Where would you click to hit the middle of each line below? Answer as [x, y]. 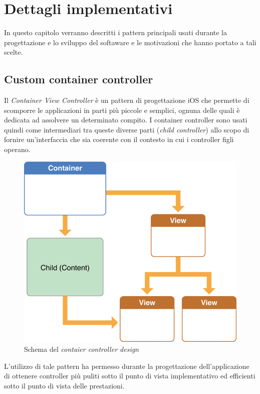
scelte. [14, 52]
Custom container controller [79, 79]
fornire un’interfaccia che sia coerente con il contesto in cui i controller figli [119, 139]
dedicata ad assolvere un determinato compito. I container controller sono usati [126, 120]
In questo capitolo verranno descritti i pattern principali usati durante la [116, 32]
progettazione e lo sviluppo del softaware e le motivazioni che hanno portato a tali [130, 42]
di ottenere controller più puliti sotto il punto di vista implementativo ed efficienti [130, 376]
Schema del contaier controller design [81, 349]
